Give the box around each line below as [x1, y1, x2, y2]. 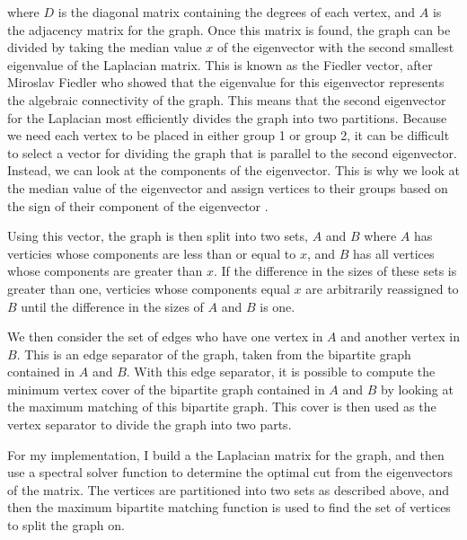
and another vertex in [340, 327, 460, 346]
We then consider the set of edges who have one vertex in [7, 327, 323, 346]
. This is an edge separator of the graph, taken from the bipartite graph [16, 344, 411, 363]
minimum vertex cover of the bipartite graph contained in [7, 379, 325, 398]
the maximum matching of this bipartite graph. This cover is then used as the [7, 397, 436, 416]
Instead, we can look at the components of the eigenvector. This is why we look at [7, 161, 460, 180]
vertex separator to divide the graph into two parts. [7, 415, 292, 434]
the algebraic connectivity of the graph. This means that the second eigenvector [7, 90, 446, 109]
